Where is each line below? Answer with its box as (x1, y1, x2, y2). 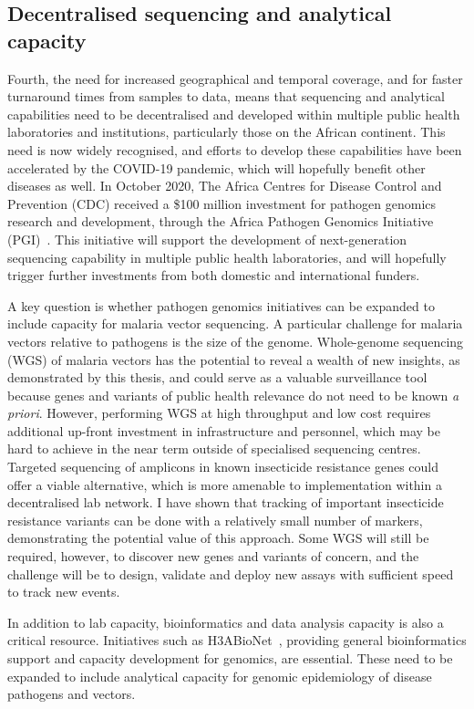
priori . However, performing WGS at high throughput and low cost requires (7, 403, 431, 422)
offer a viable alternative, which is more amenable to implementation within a (7, 474, 442, 494)
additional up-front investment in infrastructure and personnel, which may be (7, 421, 440, 440)
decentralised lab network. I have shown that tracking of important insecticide (7, 493, 444, 512)
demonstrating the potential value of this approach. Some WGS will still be (7, 528, 429, 547)
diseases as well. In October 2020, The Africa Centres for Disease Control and (7, 176, 442, 195)
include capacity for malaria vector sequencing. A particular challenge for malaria (7, 314, 463, 333)
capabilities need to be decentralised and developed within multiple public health (7, 104, 460, 123)
